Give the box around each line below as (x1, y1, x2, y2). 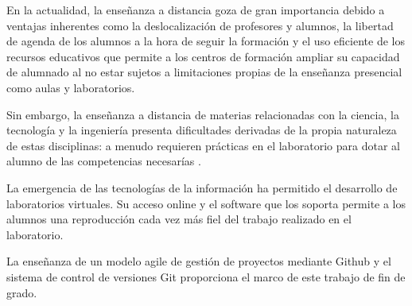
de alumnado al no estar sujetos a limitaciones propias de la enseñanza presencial (6, 64, 402, 80)
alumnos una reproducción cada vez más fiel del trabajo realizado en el (6, 211, 352, 227)
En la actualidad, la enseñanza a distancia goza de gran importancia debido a (6, 2, 385, 17)
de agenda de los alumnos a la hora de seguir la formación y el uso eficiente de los (6, 33, 405, 49)
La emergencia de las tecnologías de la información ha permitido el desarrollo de (6, 179, 398, 196)
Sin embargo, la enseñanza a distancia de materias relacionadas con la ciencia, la (6, 106, 399, 122)
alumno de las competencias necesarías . (6, 153, 201, 169)
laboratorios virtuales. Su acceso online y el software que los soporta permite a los (6, 195, 406, 211)
